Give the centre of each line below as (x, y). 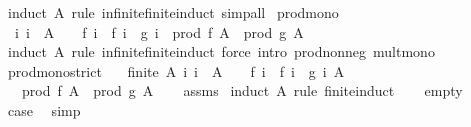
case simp (44, 109)
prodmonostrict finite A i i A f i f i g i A (176, 70)
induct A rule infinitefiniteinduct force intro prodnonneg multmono (221, 51)
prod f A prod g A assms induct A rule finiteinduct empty (242, 90)
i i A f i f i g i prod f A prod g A (159, 31)
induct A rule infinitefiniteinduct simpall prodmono (173, 12)
